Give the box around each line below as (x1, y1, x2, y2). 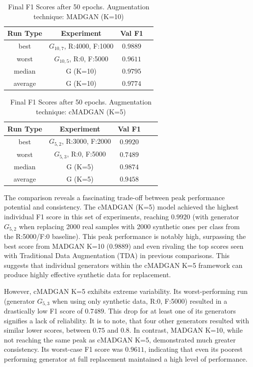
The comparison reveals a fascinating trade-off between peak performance (4, 192, 225, 202)
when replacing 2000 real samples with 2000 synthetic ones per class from (19, 221, 240, 231)
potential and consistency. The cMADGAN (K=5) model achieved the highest (4, 202, 239, 212)
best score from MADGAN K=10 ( (4, 240, 109, 251)
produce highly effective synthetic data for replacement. (4, 269, 171, 280)
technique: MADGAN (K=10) (33, 11, 124, 21)
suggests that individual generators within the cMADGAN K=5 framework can (4, 260, 243, 270)
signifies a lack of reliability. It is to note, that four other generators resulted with (4, 315, 249, 325)
